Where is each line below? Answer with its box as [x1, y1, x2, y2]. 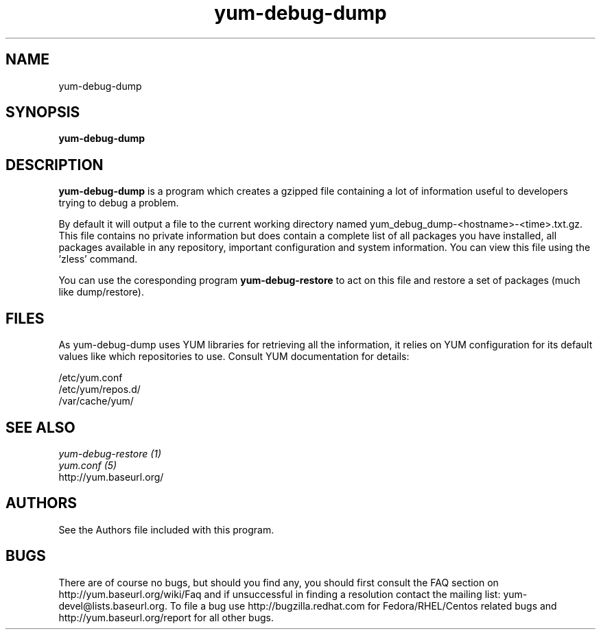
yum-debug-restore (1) [58, 447, 162, 459]
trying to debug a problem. [58, 197, 179, 209]
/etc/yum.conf [58, 372, 123, 384]
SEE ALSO [5, 418, 75, 436]
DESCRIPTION [5, 156, 104, 173]
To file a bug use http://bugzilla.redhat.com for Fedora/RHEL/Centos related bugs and [169, 599, 557, 612]
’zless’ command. [58, 253, 138, 265]
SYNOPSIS [5, 104, 80, 121]
